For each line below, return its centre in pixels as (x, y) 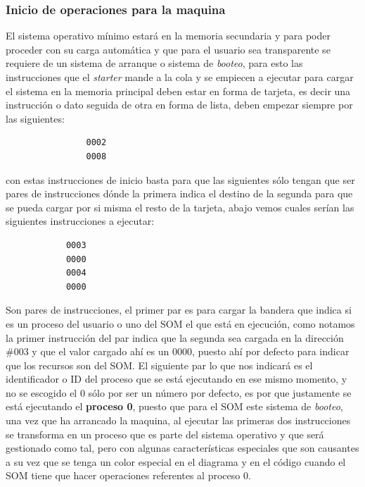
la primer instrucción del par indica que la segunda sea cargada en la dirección (175, 337)
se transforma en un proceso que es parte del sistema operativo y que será (165, 434)
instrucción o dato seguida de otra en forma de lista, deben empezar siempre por (179, 105)
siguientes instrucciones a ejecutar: (80, 221)
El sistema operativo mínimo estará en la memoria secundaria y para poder (168, 36)
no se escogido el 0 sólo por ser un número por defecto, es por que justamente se (179, 392)
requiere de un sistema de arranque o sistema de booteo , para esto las (154, 63)
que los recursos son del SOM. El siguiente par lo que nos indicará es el (159, 365)
